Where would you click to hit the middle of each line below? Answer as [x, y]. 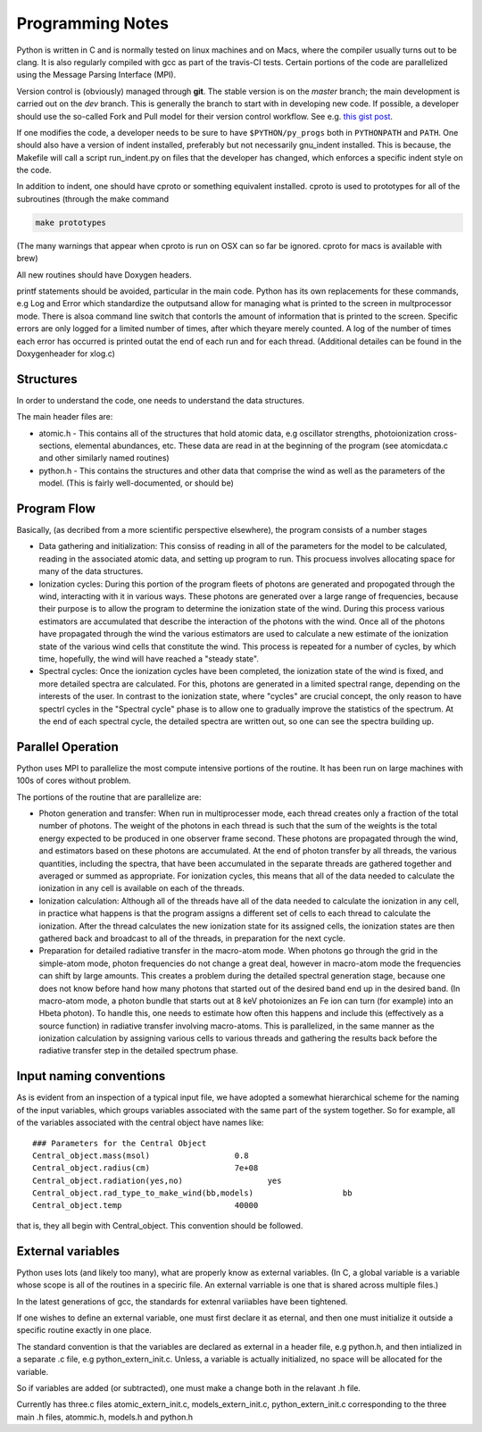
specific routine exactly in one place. [84, 1330]
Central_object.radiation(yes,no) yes [157, 1180]
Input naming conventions [91, 1076]
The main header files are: [65, 417]
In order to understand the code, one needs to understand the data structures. [161, 400]
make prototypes [71, 222]
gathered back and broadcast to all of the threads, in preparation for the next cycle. [192, 938]
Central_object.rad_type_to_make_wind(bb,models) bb [192, 1193]
